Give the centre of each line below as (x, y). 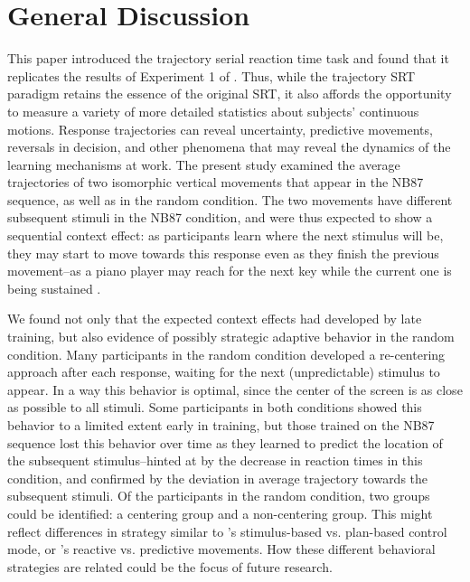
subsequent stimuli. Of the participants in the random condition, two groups (219, 496)
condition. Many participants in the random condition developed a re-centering (226, 354)
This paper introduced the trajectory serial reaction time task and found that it (228, 58)
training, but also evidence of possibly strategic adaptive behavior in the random (231, 337)
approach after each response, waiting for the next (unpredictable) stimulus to (224, 372)
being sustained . (54, 288)
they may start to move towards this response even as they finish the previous (223, 253)
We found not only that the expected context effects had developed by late (215, 319)
